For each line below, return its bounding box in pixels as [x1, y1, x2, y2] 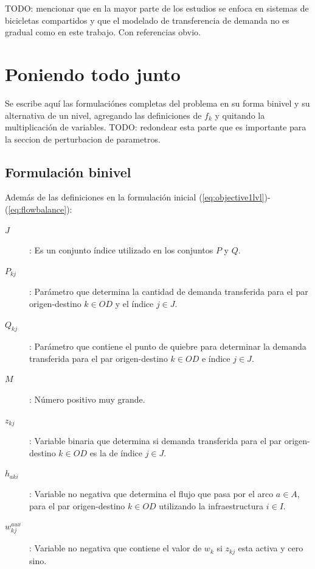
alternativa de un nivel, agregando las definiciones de [5, 108, 202, 121]
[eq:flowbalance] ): [8, 203, 72, 216]
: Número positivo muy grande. [29, 393, 145, 406]
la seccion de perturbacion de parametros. [5, 132, 161, 145]
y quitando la [215, 108, 265, 121]
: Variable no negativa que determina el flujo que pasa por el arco [29, 487, 274, 500]
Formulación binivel [5, 162, 131, 181]
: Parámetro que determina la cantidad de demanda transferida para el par [29, 285, 308, 298]
